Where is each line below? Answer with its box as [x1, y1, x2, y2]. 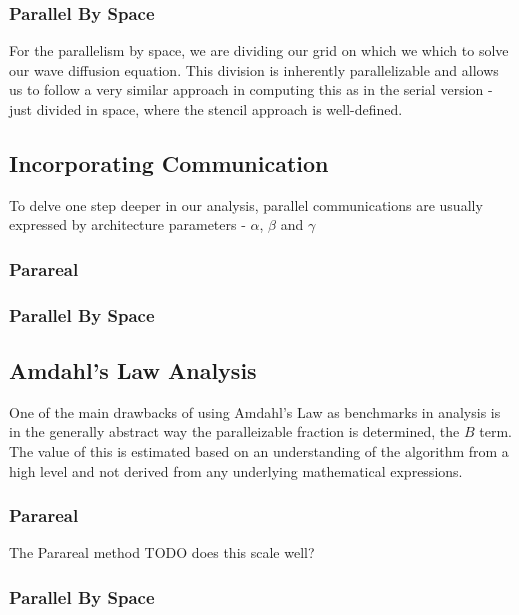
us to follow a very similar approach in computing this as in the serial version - [9, 79, 493, 100]
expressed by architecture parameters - [9, 214, 246, 235]
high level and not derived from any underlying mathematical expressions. [9, 460, 463, 481]
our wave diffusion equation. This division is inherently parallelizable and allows [9, 59, 499, 80]
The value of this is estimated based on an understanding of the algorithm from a [9, 441, 509, 462]
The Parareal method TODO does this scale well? [9, 542, 315, 563]
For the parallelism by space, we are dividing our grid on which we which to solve [9, 40, 509, 61]
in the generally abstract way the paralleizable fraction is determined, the [9, 421, 460, 442]
